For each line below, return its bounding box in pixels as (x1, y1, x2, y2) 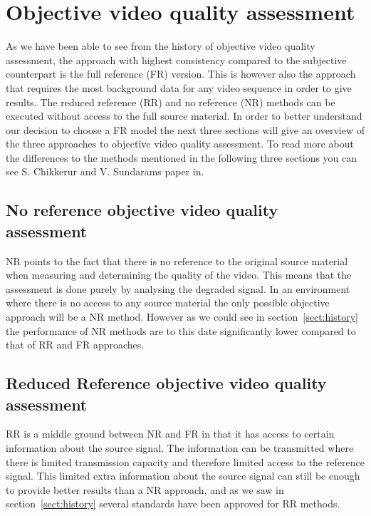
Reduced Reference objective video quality (6, 372, 327, 394)
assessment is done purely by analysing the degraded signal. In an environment (6, 281, 350, 296)
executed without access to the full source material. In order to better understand (6, 108, 362, 123)
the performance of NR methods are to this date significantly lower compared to (6, 323, 356, 338)
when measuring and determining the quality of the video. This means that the (6, 267, 352, 282)
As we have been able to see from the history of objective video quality (6, 38, 315, 53)
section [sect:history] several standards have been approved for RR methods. (6, 496, 340, 511)
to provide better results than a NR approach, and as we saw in (6, 482, 284, 497)
